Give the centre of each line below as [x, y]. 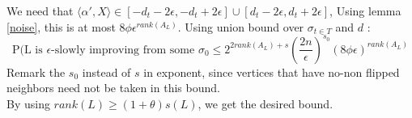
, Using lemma [365, 11]
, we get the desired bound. [265, 103]
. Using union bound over [241, 26]
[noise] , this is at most [61, 26]
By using [28, 103]
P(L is [27, 50]
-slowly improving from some [123, 50]
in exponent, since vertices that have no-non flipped [272, 72]
